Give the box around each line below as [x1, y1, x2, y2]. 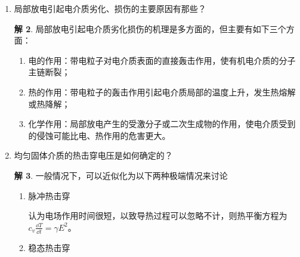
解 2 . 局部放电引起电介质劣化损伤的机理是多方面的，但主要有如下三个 [14, 22, 286, 35]
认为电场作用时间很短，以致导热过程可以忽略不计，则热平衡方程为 [28, 209, 287, 222]
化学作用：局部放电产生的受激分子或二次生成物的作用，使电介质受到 [28, 117, 296, 130]
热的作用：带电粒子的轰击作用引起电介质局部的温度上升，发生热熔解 [28, 85, 296, 98]
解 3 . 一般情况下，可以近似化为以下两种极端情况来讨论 [14, 169, 228, 181]
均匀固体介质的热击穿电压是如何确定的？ [14, 149, 173, 162]
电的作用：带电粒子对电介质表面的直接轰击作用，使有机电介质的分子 [28, 54, 296, 66]
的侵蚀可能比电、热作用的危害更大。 [28, 129, 171, 141]
